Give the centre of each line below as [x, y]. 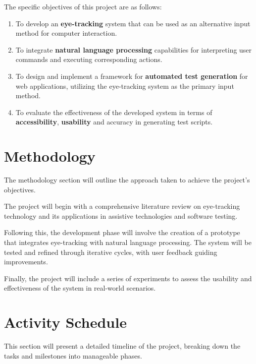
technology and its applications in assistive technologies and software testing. [121, 215]
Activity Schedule [65, 322]
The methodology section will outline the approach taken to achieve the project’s [127, 180]
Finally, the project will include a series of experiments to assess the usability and [128, 278]
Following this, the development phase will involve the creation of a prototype [122, 232]
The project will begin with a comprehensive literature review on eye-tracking [122, 206]
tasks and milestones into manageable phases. [73, 355]
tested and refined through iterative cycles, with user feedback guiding [111, 252]
